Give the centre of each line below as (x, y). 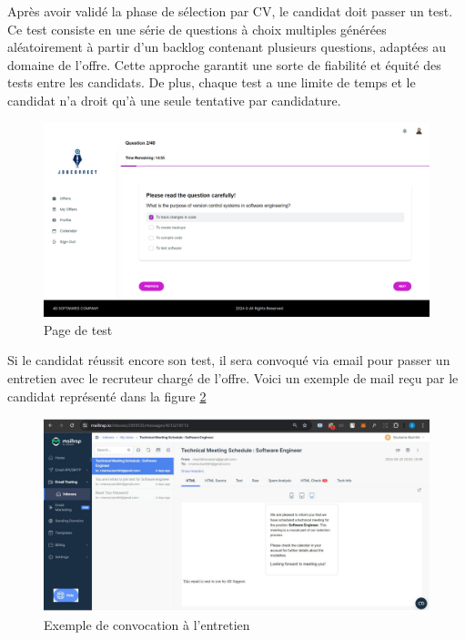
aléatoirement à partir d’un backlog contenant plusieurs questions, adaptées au (227, 47)
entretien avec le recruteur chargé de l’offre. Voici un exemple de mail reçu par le (233, 378)
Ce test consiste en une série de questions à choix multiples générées (197, 29)
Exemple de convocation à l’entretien (147, 624)
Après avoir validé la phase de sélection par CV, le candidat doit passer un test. (230, 11)
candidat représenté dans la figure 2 (107, 396)
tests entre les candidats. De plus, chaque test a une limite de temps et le (212, 82)
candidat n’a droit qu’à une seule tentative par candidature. (174, 100)
